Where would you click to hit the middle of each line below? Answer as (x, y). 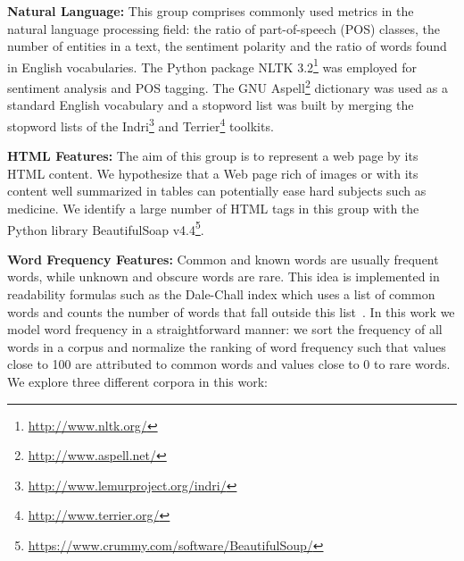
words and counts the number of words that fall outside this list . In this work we (231, 311)
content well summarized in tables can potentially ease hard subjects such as (217, 191)
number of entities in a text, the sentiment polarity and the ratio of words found (227, 46)
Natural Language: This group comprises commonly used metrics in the (211, 11)
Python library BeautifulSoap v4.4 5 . (106, 228)
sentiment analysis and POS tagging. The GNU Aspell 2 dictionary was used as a (228, 86)
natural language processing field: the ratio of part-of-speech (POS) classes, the (224, 28)
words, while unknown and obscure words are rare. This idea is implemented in (224, 276)
